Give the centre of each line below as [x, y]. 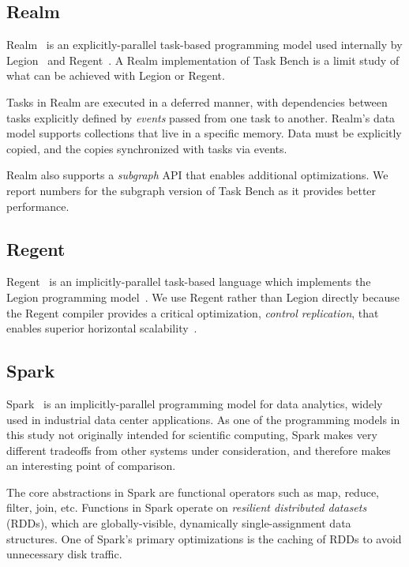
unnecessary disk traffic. [64, 554]
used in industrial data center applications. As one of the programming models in [203, 419]
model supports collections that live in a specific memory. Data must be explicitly [204, 133]
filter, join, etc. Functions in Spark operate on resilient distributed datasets [187, 507]
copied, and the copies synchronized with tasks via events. [147, 148]
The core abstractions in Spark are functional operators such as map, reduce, [193, 492]
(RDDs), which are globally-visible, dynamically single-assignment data [179, 523]
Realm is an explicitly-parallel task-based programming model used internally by [204, 45]
